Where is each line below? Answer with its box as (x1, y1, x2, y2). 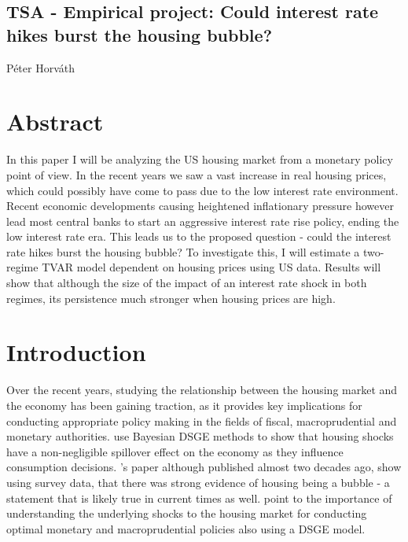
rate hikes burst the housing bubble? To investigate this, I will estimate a (6, 243, 360, 260)
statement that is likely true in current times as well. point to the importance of (6, 489, 392, 506)
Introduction (6, 336, 146, 368)
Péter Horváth (6, 59, 75, 76)
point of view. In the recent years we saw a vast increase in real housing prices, (6, 166, 387, 183)
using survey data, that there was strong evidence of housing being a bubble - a (6, 474, 390, 490)
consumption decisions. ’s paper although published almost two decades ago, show (6, 459, 402, 475)
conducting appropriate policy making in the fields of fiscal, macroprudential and (6, 412, 397, 429)
